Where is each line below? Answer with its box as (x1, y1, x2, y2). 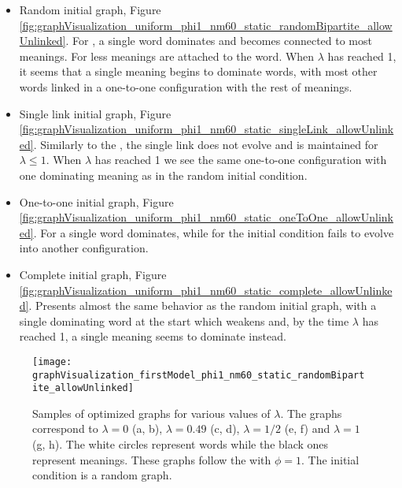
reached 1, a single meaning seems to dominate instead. (19, 328, 286, 345)
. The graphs (280, 404, 342, 421)
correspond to (32, 420, 98, 437)
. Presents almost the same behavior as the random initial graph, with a (28, 297, 377, 314)
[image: (32, 356, 72, 367)
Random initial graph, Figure (19, 2, 161, 17)
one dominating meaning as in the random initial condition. (19, 166, 308, 183)
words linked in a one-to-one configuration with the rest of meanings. (19, 78, 352, 95)
